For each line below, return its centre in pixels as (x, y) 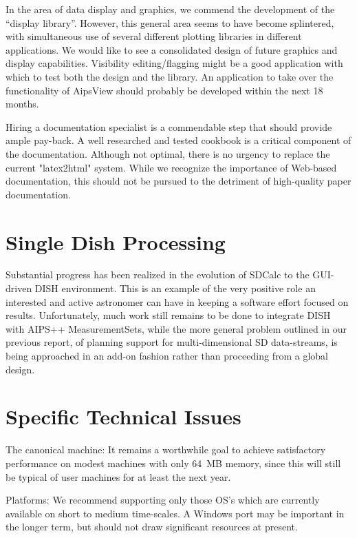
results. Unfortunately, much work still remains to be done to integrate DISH (168, 315)
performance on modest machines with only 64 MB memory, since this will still (173, 463)
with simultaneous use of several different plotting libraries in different (154, 36)
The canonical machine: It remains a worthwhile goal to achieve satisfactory (166, 449)
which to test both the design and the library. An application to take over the (170, 76)
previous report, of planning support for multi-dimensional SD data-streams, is (172, 342)
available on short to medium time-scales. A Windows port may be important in (175, 513)
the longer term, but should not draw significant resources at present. (152, 527)
